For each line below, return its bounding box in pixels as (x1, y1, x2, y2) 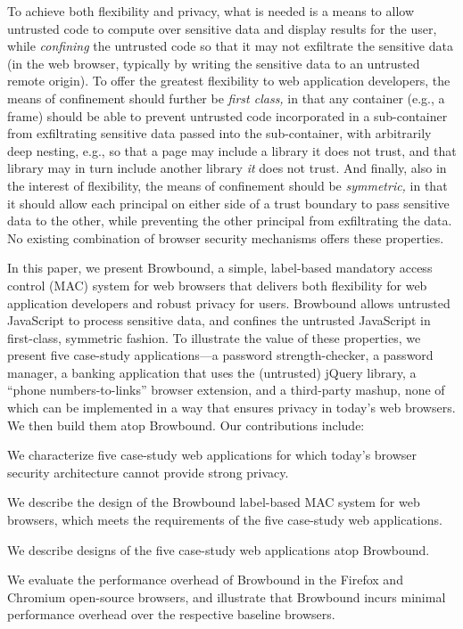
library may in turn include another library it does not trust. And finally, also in (7, 159, 447, 177)
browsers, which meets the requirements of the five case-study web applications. (7, 511, 442, 529)
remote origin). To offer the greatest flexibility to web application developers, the (7, 71, 451, 90)
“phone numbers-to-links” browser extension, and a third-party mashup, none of (7, 380, 445, 399)
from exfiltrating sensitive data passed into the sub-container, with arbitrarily (7, 124, 432, 143)
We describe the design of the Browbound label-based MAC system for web (7, 493, 420, 511)
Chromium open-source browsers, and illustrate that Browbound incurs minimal (7, 587, 446, 606)
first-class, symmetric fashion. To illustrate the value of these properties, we (7, 328, 421, 347)
